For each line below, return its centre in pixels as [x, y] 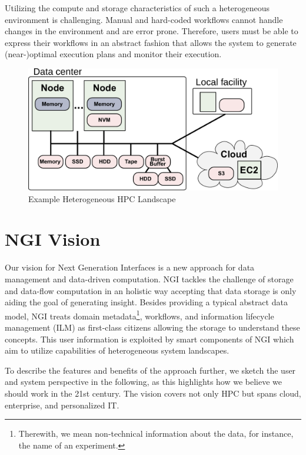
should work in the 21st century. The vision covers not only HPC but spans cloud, [153, 393]
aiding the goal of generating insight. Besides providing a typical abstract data [146, 302]
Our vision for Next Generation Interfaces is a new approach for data [130, 267]
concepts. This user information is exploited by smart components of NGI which [149, 339]
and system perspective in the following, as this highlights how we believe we [144, 382]
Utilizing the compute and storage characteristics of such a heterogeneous [137, 8]
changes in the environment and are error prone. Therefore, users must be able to [152, 31]
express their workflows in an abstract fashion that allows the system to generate [151, 42]
